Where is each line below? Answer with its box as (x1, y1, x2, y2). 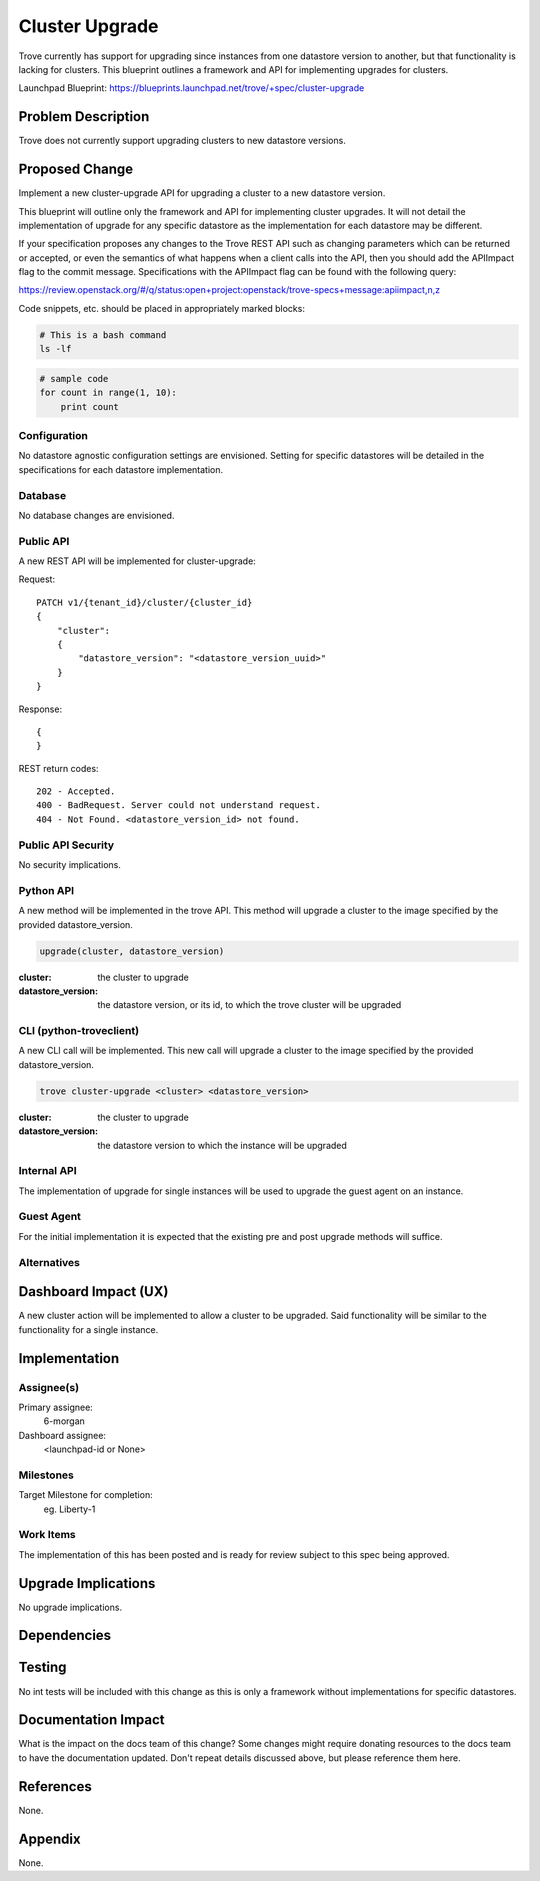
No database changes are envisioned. (18, 509, 175, 521)
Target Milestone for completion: (18, 1489, 154, 1501)
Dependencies (18, 1627, 112, 1644)
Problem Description (18, 108, 150, 125)
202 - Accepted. (36, 786, 116, 797)
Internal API (18, 1164, 77, 1178)
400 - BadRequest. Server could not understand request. (36, 800, 322, 811)
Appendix (18, 1830, 81, 1847)
